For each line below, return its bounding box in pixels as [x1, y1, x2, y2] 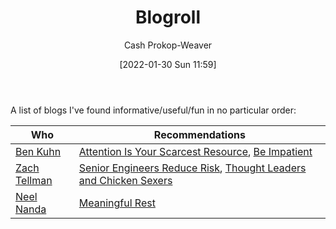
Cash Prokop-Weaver [123, 39, 213, 51]
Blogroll [134, 6, 202, 29]
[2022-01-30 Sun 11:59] [119, 58, 217, 70]
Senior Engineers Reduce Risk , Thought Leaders [78, 161, 307, 175]
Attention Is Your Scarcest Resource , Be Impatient [78, 144, 313, 158]
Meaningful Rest [78, 196, 156, 210]
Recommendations [153, 127, 246, 141]
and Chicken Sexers [78, 173, 173, 187]
